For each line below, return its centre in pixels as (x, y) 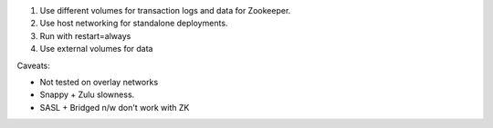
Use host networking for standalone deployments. (134, 24)
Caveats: (33, 65)
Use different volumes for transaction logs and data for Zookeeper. (165, 10)
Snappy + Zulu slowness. (87, 94)
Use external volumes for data (96, 49)
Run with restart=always (85, 35)
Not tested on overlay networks (99, 82)
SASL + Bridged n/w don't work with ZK (115, 107)
